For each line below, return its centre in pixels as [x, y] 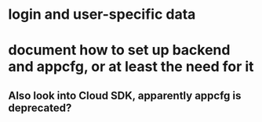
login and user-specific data [102, 14]
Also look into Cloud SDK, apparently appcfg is [125, 95]
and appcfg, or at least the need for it [131, 67]
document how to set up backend [119, 50]
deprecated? [40, 108]
